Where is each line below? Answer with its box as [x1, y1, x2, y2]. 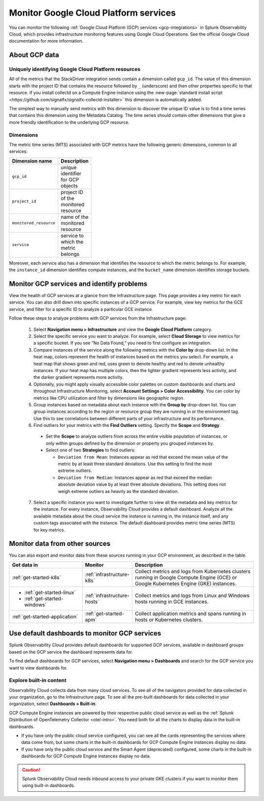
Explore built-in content [9, 677, 67, 684]
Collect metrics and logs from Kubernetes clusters [134, 568, 251, 575]
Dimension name [12, 157, 52, 164]
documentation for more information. [9, 38, 84, 44]
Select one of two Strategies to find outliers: [45, 447, 135, 453]
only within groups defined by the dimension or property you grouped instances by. [45, 440, 214, 446]
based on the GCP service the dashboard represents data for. [9, 649, 133, 655]
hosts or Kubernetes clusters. [134, 616, 203, 623]
